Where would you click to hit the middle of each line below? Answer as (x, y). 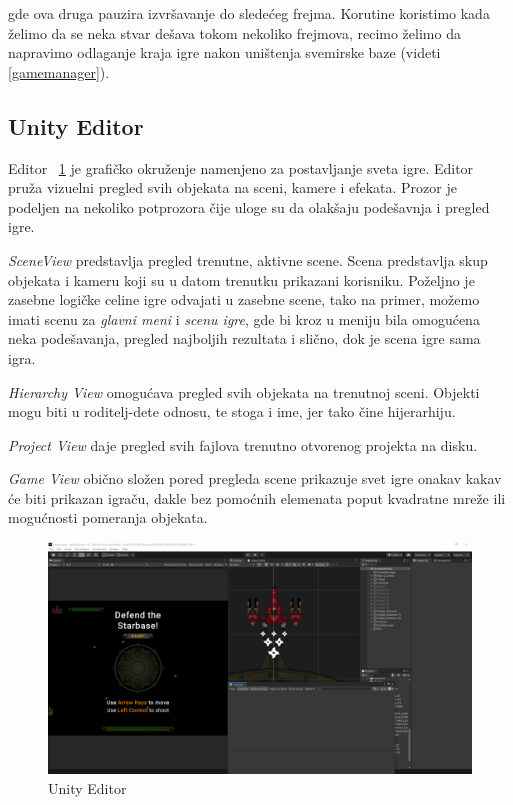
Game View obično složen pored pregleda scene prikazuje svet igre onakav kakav (255, 478)
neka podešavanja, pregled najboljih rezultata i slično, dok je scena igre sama (244, 338)
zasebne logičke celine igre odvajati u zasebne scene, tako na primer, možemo (244, 299)
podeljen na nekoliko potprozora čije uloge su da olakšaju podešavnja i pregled (249, 206)
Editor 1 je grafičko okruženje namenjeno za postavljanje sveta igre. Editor (241, 167)
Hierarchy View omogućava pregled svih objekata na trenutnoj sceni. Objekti (244, 391)
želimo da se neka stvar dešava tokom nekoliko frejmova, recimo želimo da (234, 32)
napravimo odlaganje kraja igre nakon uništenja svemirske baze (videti (224, 52)
